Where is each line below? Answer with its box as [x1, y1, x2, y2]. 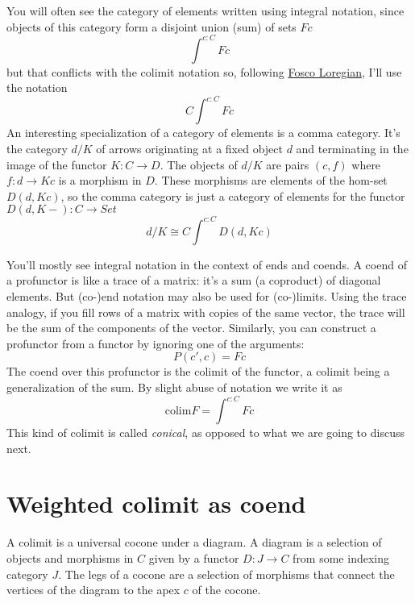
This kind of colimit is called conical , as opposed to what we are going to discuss [6, 424, 405, 441]
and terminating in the [296, 139, 409, 156]
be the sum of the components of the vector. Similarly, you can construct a [6, 319, 376, 336]
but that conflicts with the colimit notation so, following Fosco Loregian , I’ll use [6, 63, 402, 80]
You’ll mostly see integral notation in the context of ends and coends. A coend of [6, 256, 407, 272]
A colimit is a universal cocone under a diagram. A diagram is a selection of [6, 534, 382, 551]
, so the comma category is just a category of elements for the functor [60, 187, 405, 204]
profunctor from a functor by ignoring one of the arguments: [6, 335, 305, 351]
